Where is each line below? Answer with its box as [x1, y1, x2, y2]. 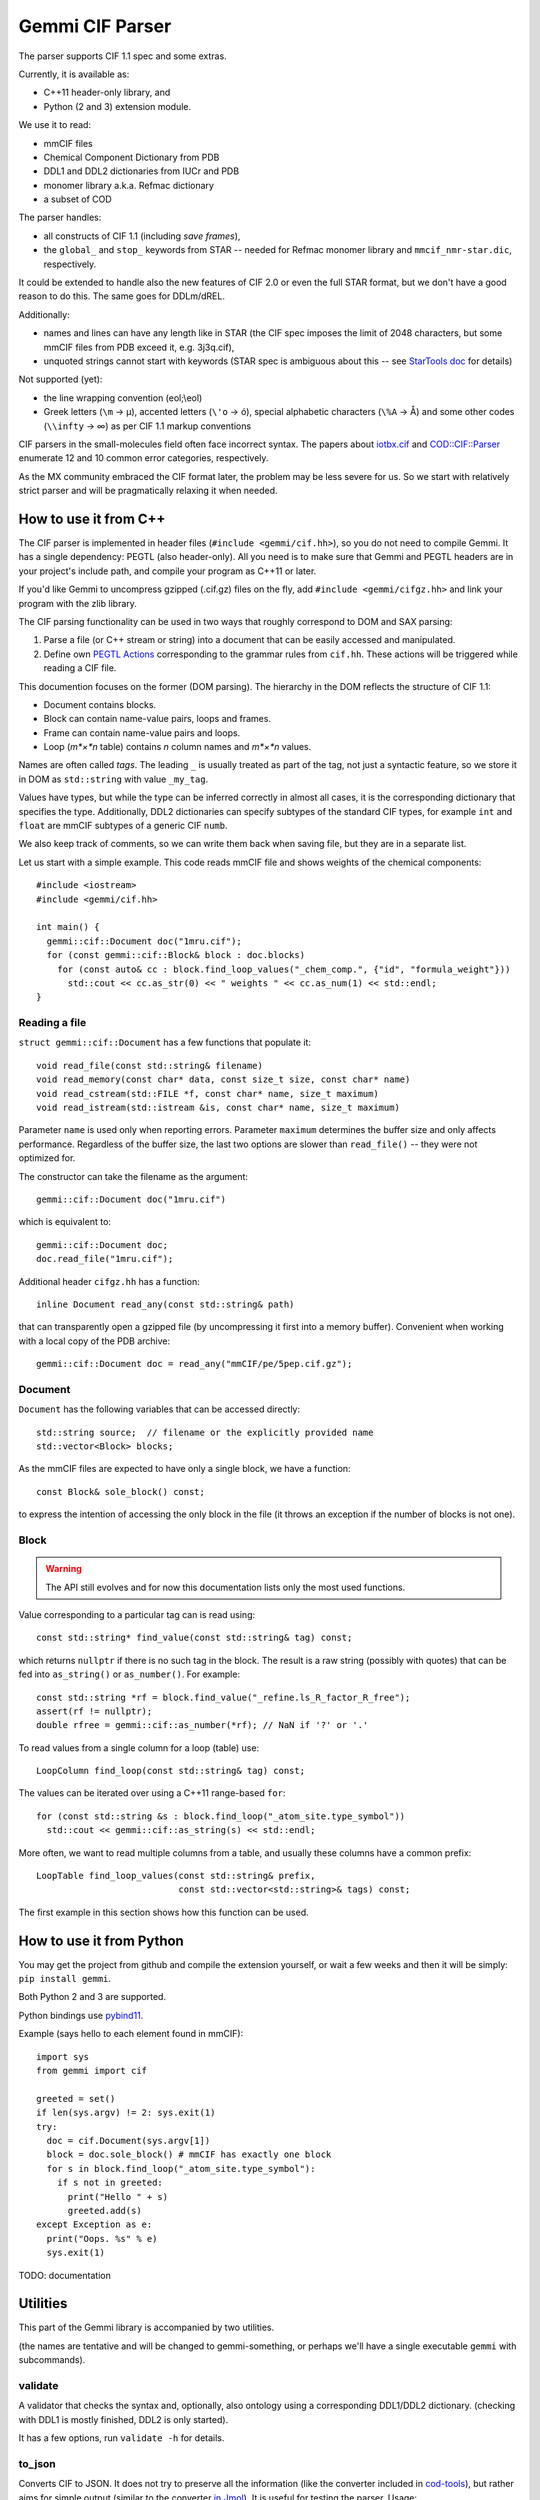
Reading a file [18, 1016, 87, 1030]
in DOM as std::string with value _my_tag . [18, 773, 209, 785]
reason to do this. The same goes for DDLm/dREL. [18, 290, 225, 302]
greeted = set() [36, 2093, 116, 2104]
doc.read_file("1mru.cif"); [36, 1253, 174, 1265]
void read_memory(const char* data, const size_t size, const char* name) [36, 1074, 411, 1085]
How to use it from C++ [18, 510, 166, 527]
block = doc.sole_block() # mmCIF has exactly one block [46, 2149, 332, 2160]
